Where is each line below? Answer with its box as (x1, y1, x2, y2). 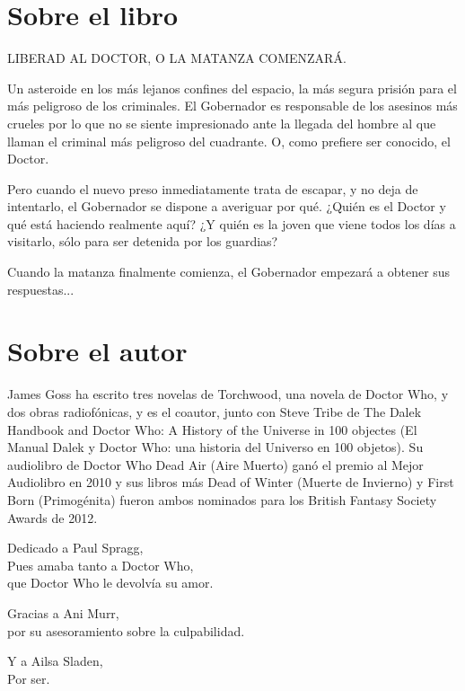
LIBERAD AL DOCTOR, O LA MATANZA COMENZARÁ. (7, 49, 347, 67)
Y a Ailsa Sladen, (7, 651, 103, 670)
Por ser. (7, 669, 50, 687)
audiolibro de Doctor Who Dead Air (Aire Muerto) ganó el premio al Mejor (7, 455, 424, 474)
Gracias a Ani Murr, (7, 603, 119, 622)
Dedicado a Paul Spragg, (7, 538, 144, 557)
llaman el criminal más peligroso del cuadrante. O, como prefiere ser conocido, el (7, 131, 451, 150)
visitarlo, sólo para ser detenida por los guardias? (7, 232, 278, 251)
